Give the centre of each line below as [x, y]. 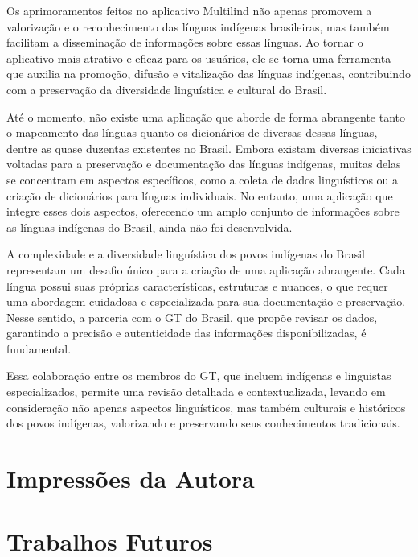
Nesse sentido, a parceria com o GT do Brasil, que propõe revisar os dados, [192, 317]
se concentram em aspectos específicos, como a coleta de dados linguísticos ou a [203, 179]
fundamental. [39, 348]
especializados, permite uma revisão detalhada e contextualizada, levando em [196, 392]
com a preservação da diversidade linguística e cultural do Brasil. [167, 89]
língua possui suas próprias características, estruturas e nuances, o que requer [197, 285]
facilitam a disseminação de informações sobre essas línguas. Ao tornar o [185, 42]
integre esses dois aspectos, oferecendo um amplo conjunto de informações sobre [203, 211]
